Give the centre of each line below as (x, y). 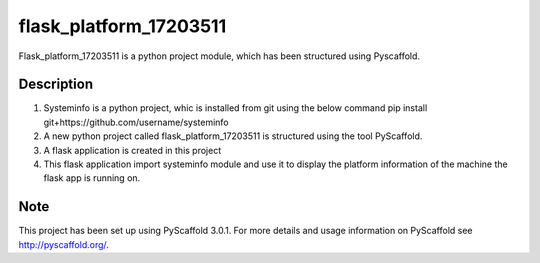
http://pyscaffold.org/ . (64, 244)
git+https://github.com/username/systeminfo (136, 122)
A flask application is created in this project (132, 150)
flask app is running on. (92, 178)
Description (56, 84)
